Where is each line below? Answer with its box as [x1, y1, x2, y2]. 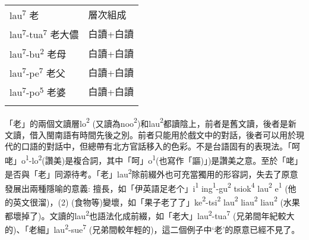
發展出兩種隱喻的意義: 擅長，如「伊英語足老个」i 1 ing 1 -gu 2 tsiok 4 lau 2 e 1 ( [5, 180, 288, 194]
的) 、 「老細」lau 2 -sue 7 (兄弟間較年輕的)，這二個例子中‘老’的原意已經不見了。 [5, 222, 300, 235]
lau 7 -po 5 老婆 [10, 83, 66, 99]
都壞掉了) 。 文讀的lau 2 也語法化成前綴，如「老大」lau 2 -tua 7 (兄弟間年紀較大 [5, 208, 295, 222]
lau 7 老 [10, 7, 39, 23]
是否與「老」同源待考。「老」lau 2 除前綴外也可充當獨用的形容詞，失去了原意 [5, 166, 298, 180]
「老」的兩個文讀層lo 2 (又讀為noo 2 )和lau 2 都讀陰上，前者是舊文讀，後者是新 [5, 115, 297, 129]
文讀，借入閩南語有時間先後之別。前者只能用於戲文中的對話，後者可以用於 [5, 128, 296, 141]
